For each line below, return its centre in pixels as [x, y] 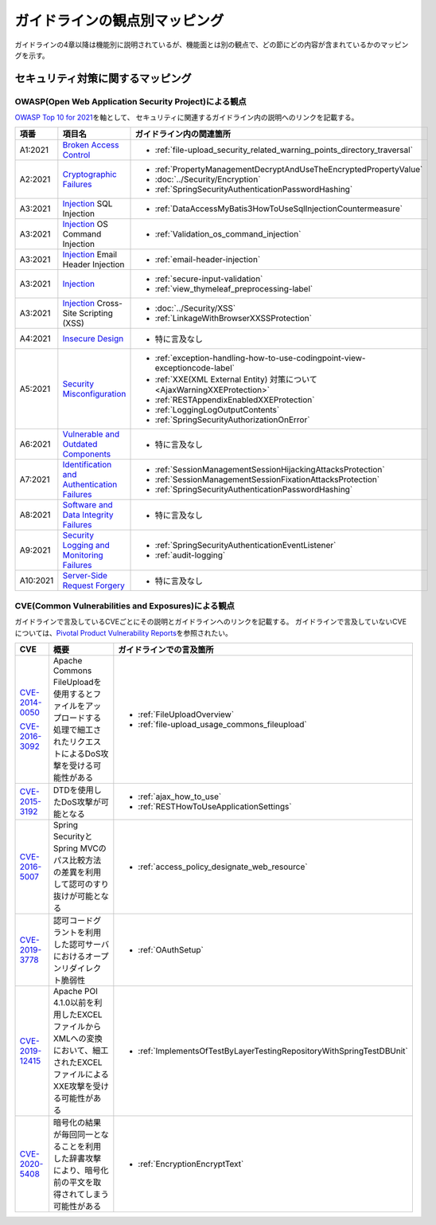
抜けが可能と [77, 896]
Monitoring [83, 555]
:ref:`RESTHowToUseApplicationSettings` [215, 807]
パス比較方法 [77, 860]
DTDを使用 [74, 790]
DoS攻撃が [81, 802]
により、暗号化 [81, 1171]
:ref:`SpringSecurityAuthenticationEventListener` [245, 546]
